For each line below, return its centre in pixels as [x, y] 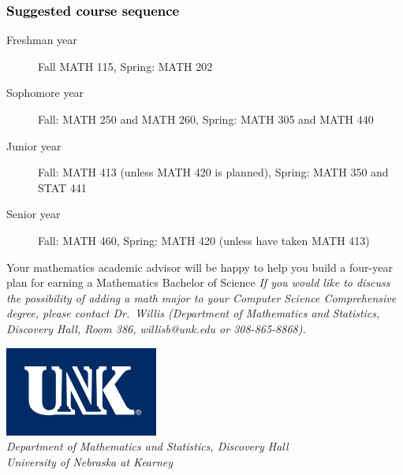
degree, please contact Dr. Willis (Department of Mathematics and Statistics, [193, 313]
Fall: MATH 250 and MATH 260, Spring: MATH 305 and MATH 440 [206, 119]
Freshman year [42, 40]
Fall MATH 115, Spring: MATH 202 [125, 66]
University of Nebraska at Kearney [90, 461]
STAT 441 [62, 187]
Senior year [34, 214]
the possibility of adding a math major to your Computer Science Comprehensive [201, 297]
